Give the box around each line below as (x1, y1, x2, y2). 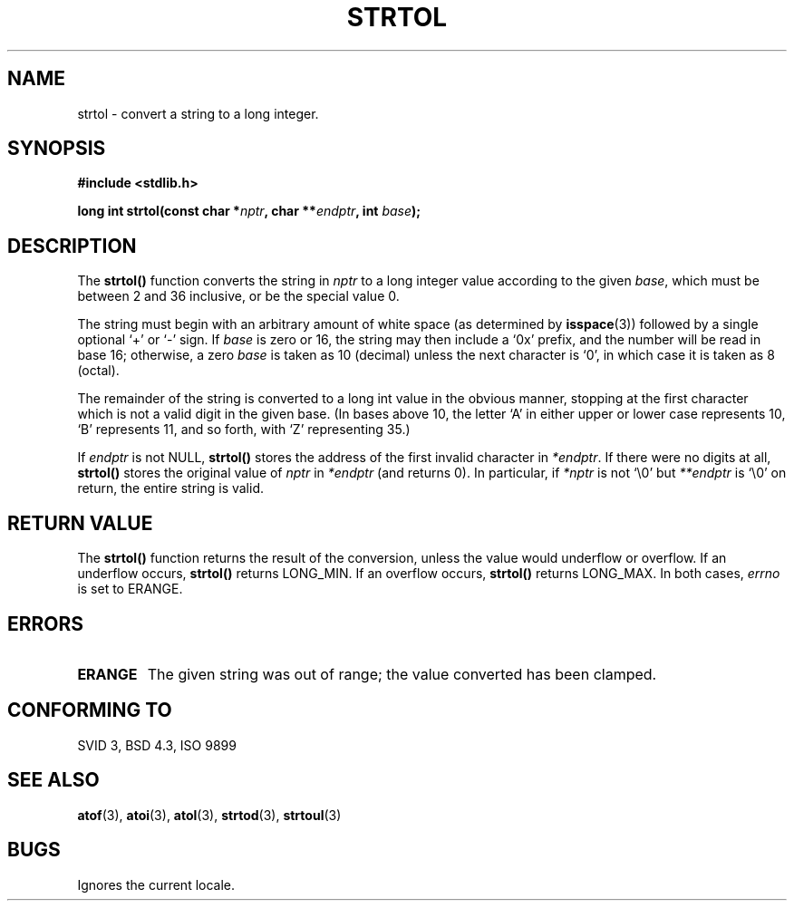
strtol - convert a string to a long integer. (77, 105, 319, 121)
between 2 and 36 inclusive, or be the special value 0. (77, 288, 400, 304)
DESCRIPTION (7, 234, 137, 257)
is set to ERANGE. (77, 581, 183, 597)
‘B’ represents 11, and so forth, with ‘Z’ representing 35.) (77, 421, 411, 438)
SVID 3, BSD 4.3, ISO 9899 (77, 737, 237, 753)
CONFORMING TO (7, 699, 172, 722)
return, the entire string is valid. (77, 480, 265, 497)
